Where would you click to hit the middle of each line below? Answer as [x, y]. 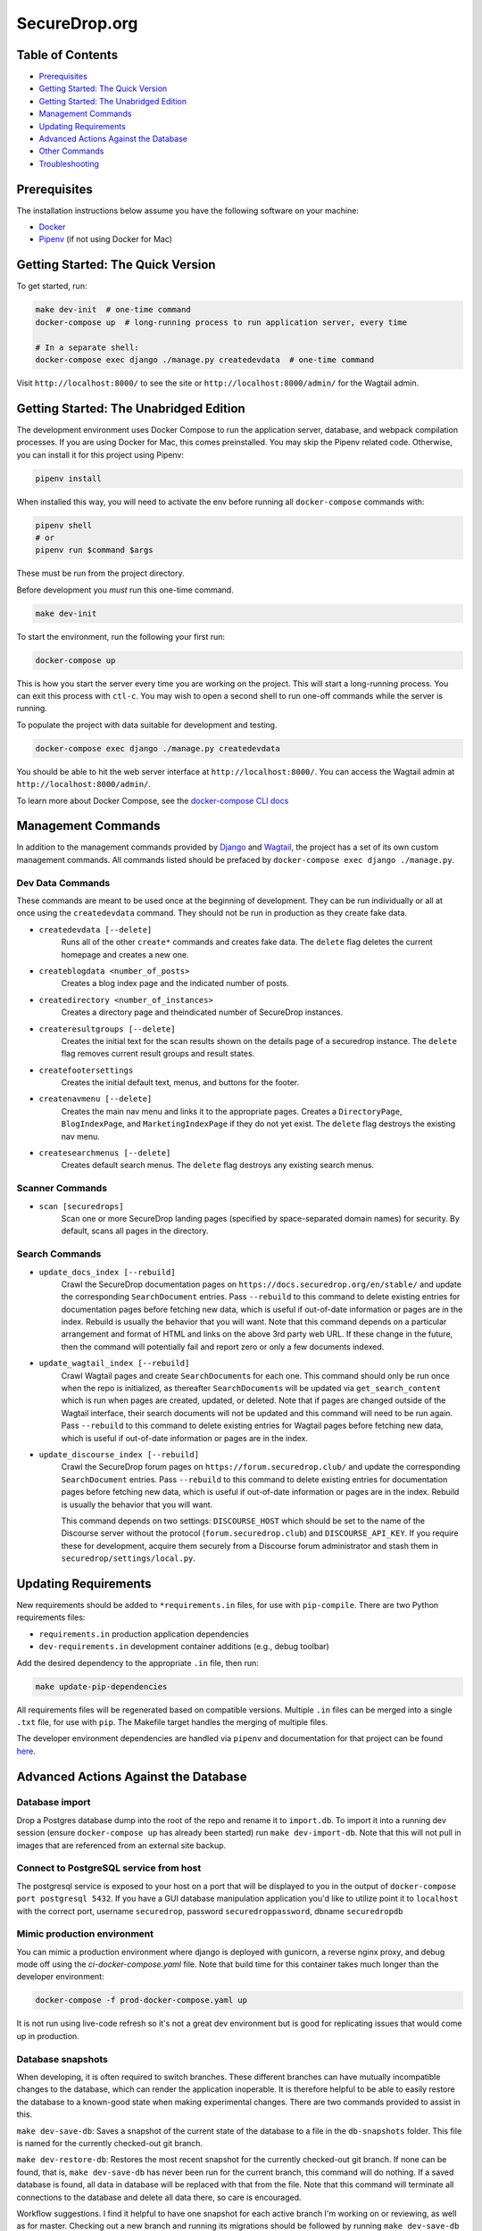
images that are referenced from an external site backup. [121, 1845]
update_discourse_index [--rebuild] [119, 1454]
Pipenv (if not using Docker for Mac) [106, 239]
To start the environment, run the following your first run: [121, 636]
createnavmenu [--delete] [96, 1099]
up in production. [48, 2036]
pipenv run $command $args [94, 550]
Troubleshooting [69, 163]
